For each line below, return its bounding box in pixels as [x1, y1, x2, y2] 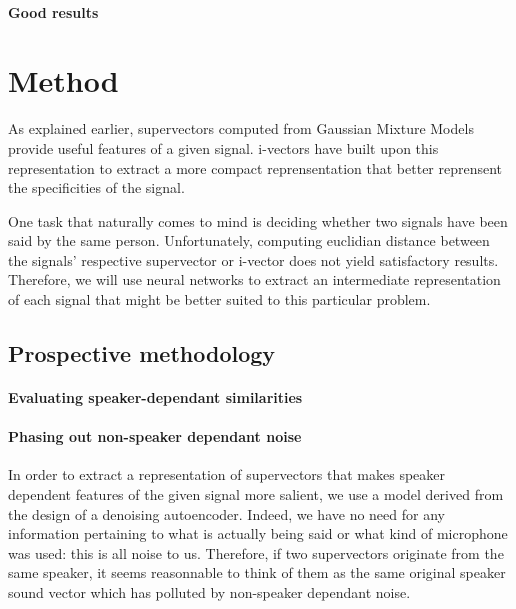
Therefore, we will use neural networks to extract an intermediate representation [8, 269, 501, 290]
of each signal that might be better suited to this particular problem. [8, 289, 431, 310]
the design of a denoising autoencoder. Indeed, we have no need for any [8, 503, 445, 524]
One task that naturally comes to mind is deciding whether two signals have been [8, 210, 508, 231]
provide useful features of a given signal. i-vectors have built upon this [8, 137, 439, 158]
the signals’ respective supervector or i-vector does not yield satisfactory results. [8, 249, 499, 270]
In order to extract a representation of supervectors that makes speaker [8, 464, 445, 485]
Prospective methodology [8, 338, 276, 369]
